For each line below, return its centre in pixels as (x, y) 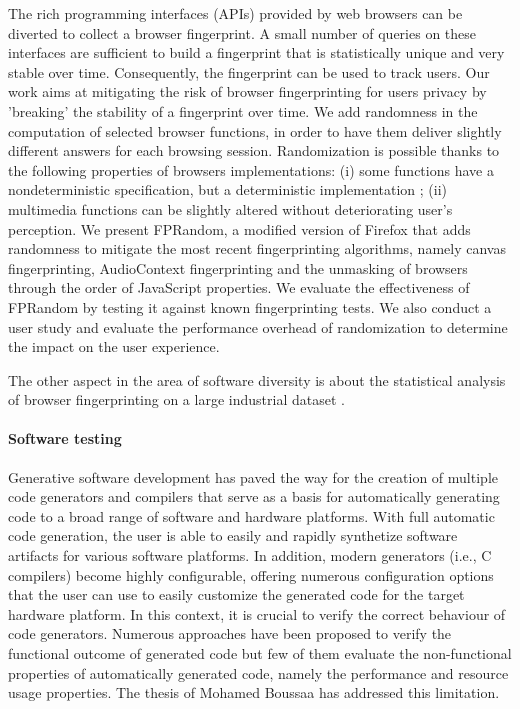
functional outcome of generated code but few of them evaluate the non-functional (260, 653)
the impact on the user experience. (114, 346)
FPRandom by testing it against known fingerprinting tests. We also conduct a (250, 306)
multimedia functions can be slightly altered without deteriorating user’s (230, 208)
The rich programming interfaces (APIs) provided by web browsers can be (235, 13)
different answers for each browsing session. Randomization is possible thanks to (254, 150)
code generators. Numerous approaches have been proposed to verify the (230, 633)
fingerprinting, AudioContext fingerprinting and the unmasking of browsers (238, 267)
